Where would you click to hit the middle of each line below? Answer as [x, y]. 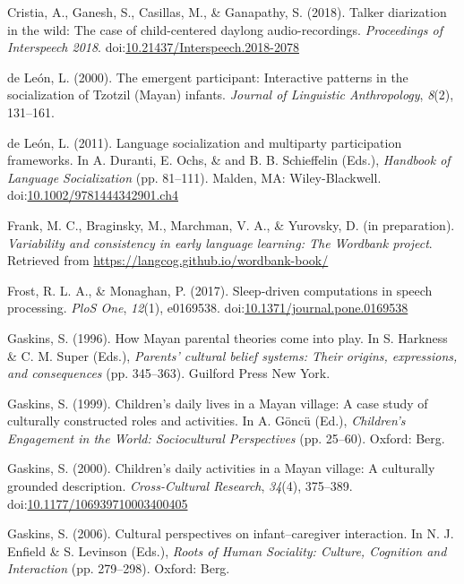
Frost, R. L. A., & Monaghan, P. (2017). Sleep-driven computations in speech [220, 290]
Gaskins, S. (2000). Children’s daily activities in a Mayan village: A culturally [221, 468]
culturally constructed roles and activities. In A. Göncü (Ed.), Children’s [206, 421]
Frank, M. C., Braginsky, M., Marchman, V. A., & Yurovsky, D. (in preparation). [231, 224]
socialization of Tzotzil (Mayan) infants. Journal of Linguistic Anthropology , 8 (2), [231, 94]
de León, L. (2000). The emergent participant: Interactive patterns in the [208, 77]
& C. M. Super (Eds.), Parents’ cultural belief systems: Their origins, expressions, [232, 355]
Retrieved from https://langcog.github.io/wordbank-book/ [168, 260]
